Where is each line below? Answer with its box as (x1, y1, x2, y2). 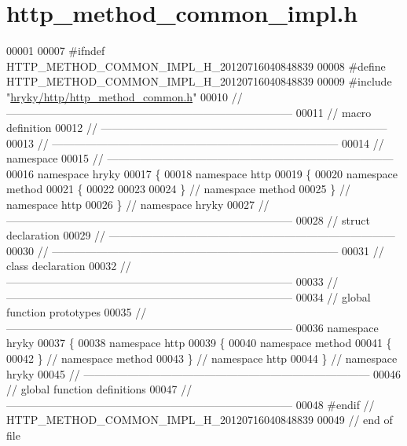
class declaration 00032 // (6, 258, 131, 274)
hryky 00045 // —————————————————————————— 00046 (6, 365, 401, 382)
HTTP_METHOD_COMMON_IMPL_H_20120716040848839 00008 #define (6, 57, 386, 74)
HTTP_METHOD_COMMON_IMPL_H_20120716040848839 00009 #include (6, 73, 392, 90)
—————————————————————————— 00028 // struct (6, 211, 370, 228)
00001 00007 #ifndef (6, 42, 105, 59)
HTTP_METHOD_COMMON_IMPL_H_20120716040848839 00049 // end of (6, 411, 393, 428)
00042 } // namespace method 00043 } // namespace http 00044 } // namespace (6, 350, 398, 366)
